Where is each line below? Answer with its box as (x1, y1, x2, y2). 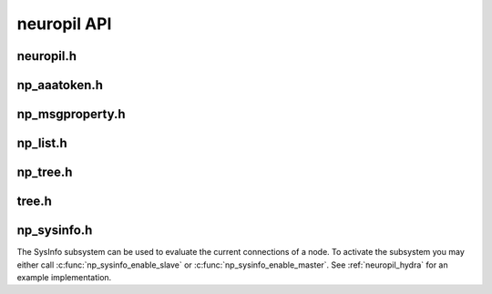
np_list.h (16, 136, 67, 151)
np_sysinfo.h (16, 223, 93, 238)
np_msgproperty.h (16, 106, 127, 122)
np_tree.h (16, 165, 73, 180)
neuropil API (16, 14, 112, 34)
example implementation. (16, 271, 112, 282)
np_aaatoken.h (16, 77, 104, 93)
